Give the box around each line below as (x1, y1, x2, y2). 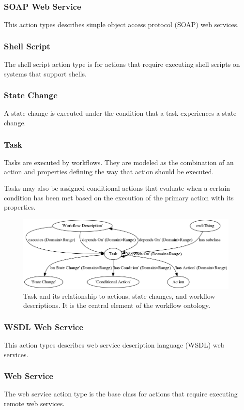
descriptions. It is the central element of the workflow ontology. (23, 300, 211, 310)
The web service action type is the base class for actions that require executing (4, 389, 238, 399)
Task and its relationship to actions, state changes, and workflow (23, 290, 215, 301)
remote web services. (4, 398, 65, 408)
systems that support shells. (4, 68, 87, 78)
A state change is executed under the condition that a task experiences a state (4, 108, 237, 118)
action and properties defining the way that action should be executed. (4, 167, 214, 177)
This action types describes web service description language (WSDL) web (4, 339, 225, 349)
